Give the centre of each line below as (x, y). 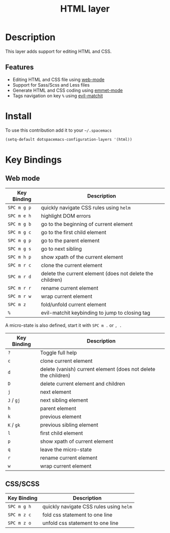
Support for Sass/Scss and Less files (51, 85)
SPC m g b (19, 224)
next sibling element (64, 400)
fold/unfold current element (74, 304)
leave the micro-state (66, 449)
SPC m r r (19, 288)
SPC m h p (19, 257)
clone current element (66, 361)
